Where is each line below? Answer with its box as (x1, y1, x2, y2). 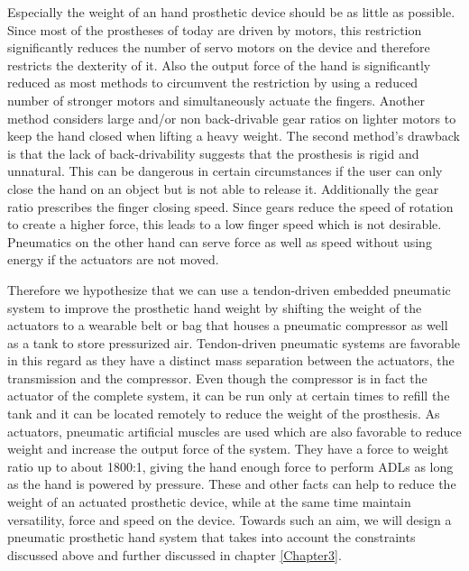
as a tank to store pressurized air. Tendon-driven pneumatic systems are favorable (7, 333, 461, 352)
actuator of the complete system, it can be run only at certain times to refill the (7, 386, 450, 405)
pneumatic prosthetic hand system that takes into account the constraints (7, 528, 416, 547)
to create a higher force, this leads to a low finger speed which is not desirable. (7, 215, 442, 234)
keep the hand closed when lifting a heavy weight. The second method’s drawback (7, 126, 460, 145)
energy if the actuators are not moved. (7, 250, 219, 269)
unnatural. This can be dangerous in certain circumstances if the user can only (7, 161, 443, 180)
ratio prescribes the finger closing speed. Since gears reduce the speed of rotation (7, 197, 454, 216)
